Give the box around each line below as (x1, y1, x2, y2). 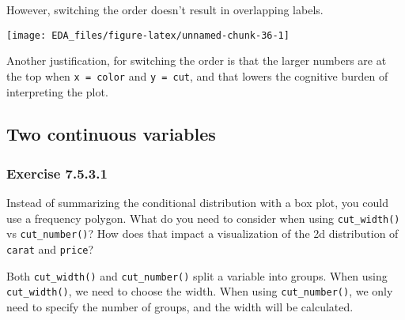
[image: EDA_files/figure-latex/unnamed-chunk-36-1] (6, 29, 290, 41)
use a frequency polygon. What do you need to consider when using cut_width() (6, 209, 400, 226)
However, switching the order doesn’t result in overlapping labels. (6, 2, 324, 17)
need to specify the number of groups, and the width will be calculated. (6, 298, 354, 314)
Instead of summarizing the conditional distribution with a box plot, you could (6, 194, 388, 211)
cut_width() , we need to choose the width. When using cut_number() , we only (6, 283, 393, 299)
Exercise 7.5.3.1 (6, 163, 108, 183)
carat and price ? (6, 241, 94, 257)
